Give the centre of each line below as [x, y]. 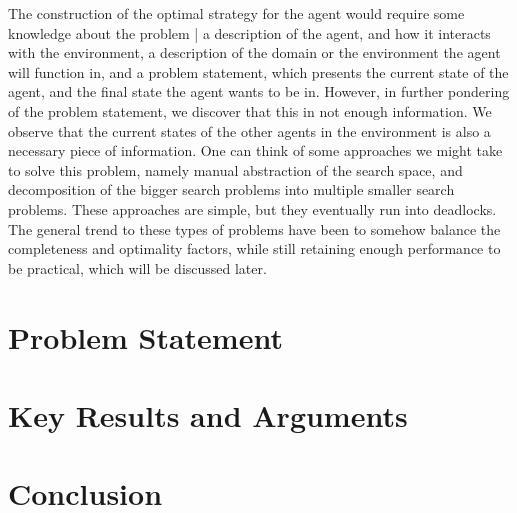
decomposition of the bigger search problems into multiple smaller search [231, 189]
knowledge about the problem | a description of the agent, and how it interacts [249, 32]
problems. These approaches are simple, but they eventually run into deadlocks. [252, 208]
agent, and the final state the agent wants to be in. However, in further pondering [259, 91]
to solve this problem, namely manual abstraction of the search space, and [235, 169]
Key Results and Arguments [208, 414]
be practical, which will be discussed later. [137, 267]
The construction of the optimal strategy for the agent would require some [236, 13]
